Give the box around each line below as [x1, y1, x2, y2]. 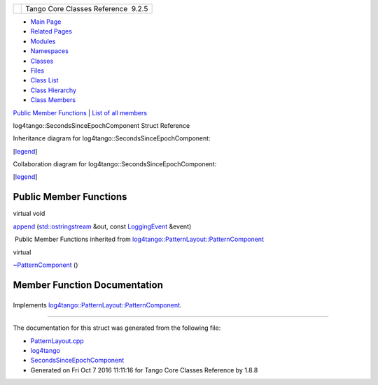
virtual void [13, 210, 45, 218]
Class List [30, 76, 59, 85]
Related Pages [30, 27, 73, 36]
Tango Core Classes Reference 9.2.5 [25, 4, 148, 13]
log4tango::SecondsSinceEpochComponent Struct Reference [13, 121, 190, 129]
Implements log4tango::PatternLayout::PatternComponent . [13, 300, 182, 309]
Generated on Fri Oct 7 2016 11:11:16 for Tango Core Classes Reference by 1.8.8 [30, 365, 258, 374]
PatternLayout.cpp [30, 336, 84, 345]
